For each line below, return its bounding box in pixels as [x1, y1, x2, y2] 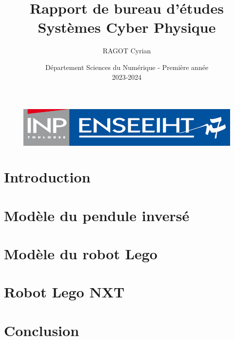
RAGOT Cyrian [102, 45, 151, 56]
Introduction [4, 167, 91, 187]
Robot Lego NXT [4, 282, 125, 302]
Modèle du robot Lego [4, 243, 157, 263]
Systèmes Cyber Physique [38, 17, 216, 37]
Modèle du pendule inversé [4, 205, 190, 225]
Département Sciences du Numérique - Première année [45, 62, 209, 72]
